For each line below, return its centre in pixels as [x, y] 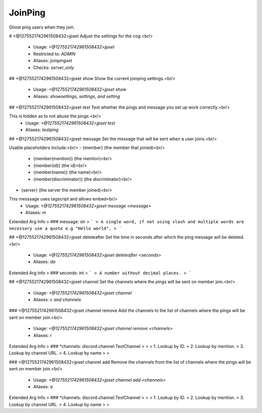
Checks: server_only [54, 67]
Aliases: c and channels [57, 300]
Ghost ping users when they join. [42, 27]
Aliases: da [44, 262]
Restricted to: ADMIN [54, 54]
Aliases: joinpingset [53, 61]
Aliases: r [42, 335]
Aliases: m [36, 213]
